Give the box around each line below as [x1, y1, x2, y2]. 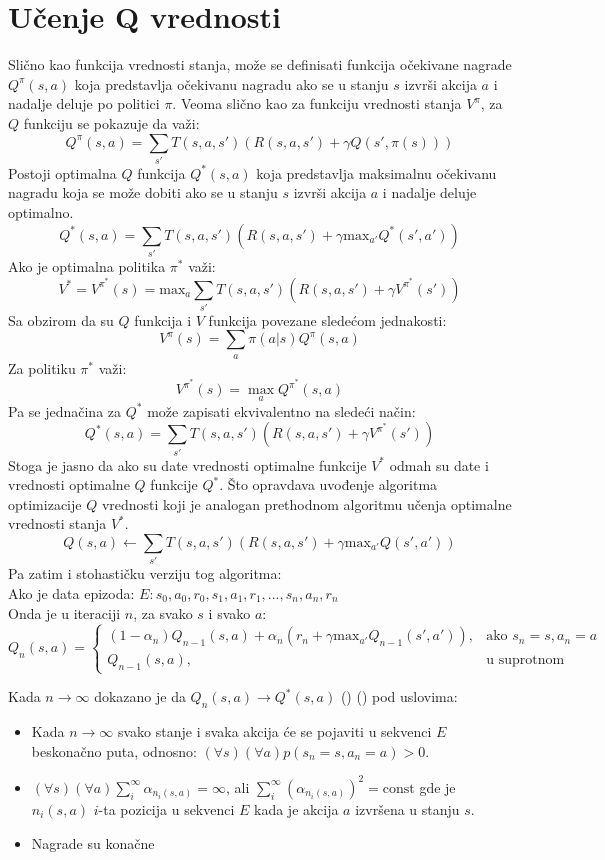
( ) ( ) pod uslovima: [340, 686, 458, 707]
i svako [208, 602, 251, 623]
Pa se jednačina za [8, 400, 122, 421]
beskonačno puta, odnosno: [31, 740, 197, 761]
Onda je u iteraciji [8, 602, 121, 623]
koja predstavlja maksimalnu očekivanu [256, 162, 497, 183]
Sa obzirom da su [8, 309, 114, 330]
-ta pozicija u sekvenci [98, 798, 235, 819]
